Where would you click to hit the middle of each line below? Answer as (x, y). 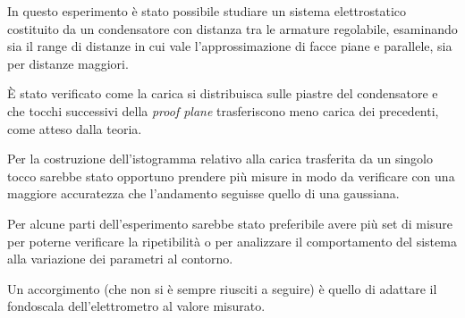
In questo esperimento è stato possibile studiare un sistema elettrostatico (207, 11)
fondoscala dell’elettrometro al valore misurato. (136, 306)
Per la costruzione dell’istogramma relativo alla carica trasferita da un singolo (220, 159)
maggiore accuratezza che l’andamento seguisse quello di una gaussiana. (203, 193)
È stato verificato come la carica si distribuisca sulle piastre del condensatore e (223, 93)
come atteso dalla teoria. (75, 128)
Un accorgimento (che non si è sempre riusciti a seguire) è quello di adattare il (222, 288)
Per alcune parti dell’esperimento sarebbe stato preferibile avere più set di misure (230, 223)
